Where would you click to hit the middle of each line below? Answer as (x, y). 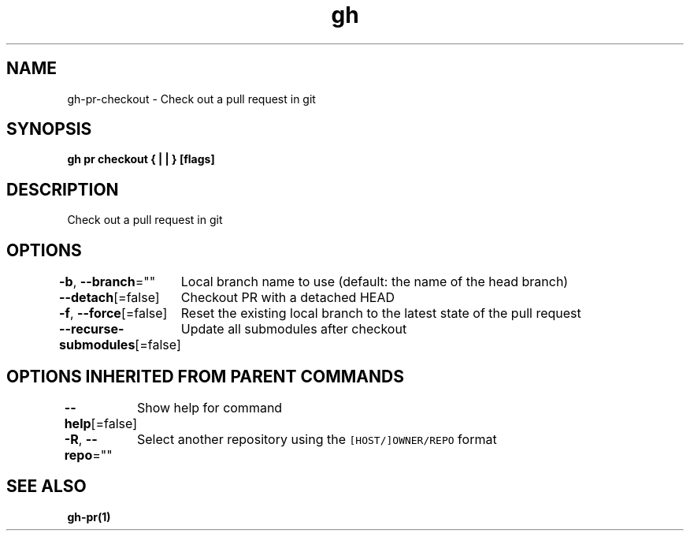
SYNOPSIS (49, 129)
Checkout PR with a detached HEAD (287, 298)
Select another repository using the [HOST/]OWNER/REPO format (317, 439)
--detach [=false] (109, 298)
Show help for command (210, 407)
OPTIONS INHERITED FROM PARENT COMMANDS (205, 376)
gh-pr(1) (89, 516)
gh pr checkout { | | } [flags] (141, 159)
